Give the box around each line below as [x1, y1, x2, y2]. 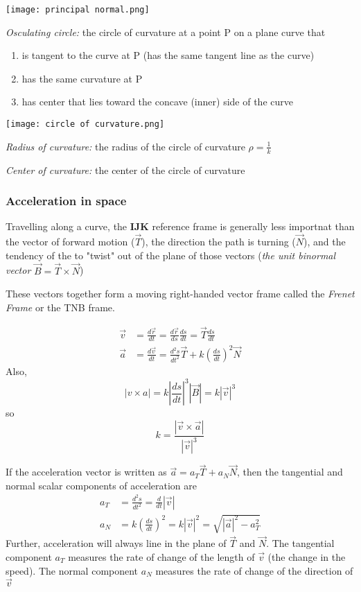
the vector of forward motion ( [6, 234, 135, 249]
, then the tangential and [237, 464, 343, 479]
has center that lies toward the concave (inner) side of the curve [21, 94, 293, 109]
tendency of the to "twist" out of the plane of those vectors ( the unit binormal [6, 247, 336, 262]
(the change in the [267, 549, 346, 564]
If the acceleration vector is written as [6, 464, 167, 479]
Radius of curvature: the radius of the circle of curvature [6, 139, 245, 153]
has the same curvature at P [21, 71, 143, 85]
